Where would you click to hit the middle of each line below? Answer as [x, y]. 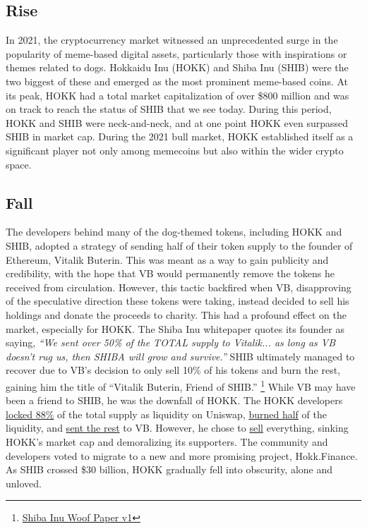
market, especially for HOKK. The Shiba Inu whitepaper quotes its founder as [175, 328]
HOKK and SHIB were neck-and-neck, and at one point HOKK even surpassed [177, 122]
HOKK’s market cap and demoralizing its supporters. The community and [167, 441]
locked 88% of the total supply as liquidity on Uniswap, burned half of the [166, 414]
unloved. [24, 483]
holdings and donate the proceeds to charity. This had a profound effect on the [176, 314]
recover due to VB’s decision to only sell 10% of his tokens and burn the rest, [173, 370]
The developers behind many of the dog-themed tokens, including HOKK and [174, 232]
